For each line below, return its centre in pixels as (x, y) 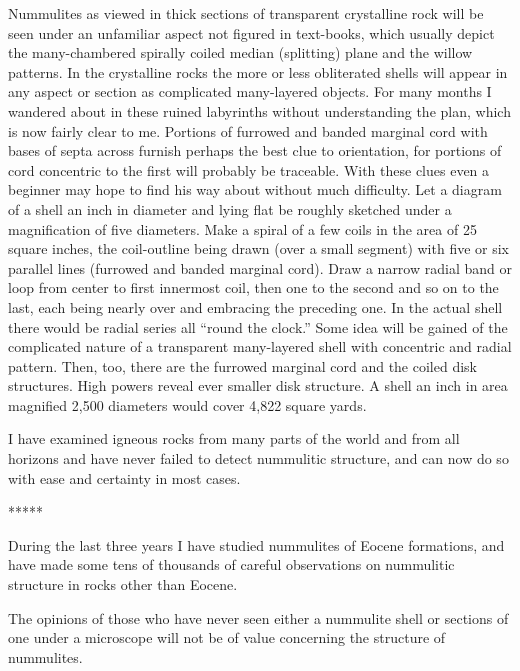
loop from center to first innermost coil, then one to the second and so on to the (253, 287)
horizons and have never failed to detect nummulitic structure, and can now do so (258, 458)
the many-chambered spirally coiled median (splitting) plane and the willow (240, 52)
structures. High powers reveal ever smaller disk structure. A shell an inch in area (258, 385)
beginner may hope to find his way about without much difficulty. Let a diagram (255, 189)
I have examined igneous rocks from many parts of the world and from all (234, 438)
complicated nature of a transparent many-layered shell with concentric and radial (260, 346)
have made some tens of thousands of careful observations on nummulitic (231, 564)
